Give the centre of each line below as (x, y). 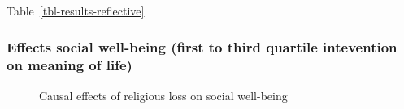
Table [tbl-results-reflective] (76, 10)
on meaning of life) (70, 65)
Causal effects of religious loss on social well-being (163, 95)
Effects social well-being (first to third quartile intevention (202, 46)
